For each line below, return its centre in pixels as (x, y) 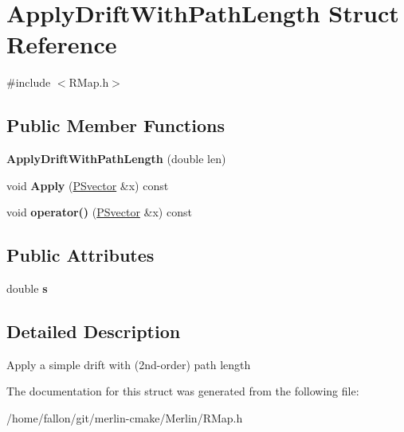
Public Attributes (80, 255)
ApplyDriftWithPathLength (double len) (116, 159)
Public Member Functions (116, 125)
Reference (62, 44)
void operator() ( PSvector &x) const (99, 212)
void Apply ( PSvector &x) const (88, 185)
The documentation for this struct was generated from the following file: (183, 391)
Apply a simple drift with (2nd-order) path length (129, 364)
